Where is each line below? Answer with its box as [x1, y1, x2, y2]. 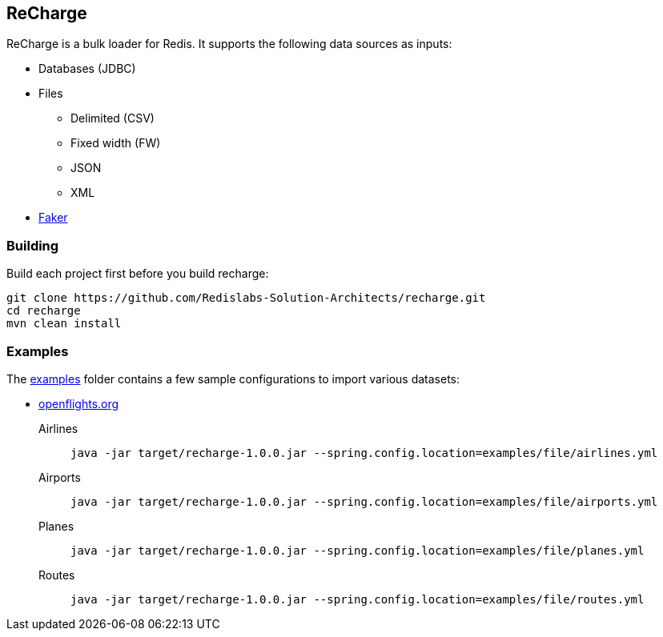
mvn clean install [6, 317, 122, 331]
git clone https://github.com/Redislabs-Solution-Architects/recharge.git [6, 291, 486, 305]
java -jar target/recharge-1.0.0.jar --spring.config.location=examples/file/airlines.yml [70, 446, 658, 459]
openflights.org [38, 396, 119, 411]
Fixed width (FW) [70, 136, 161, 150]
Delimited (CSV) [70, 111, 155, 126]
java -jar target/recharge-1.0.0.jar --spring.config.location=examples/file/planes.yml [70, 543, 645, 557]
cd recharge [6, 304, 81, 318]
